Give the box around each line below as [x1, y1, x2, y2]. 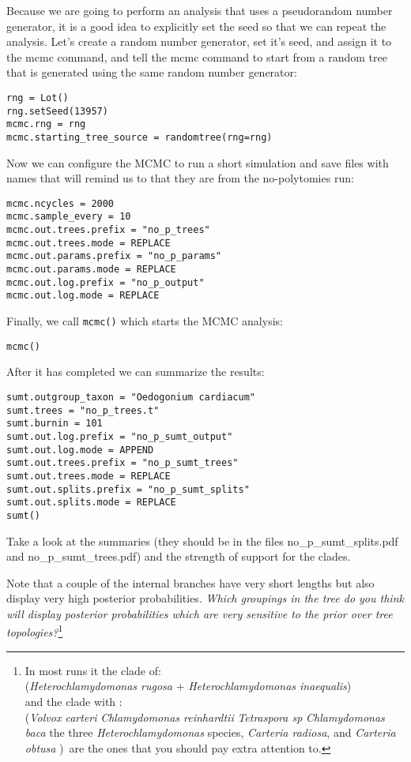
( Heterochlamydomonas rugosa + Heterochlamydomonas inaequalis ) [25, 678, 352, 694]
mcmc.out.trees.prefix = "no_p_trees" [6, 224, 210, 236]
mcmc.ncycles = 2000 [6, 197, 115, 209]
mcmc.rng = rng [6, 118, 86, 130]
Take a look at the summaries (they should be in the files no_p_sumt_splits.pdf [6, 532, 398, 549]
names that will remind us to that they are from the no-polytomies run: [6, 170, 354, 186]
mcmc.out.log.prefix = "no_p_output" [6, 276, 205, 288]
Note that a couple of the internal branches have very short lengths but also [6, 574, 375, 591]
